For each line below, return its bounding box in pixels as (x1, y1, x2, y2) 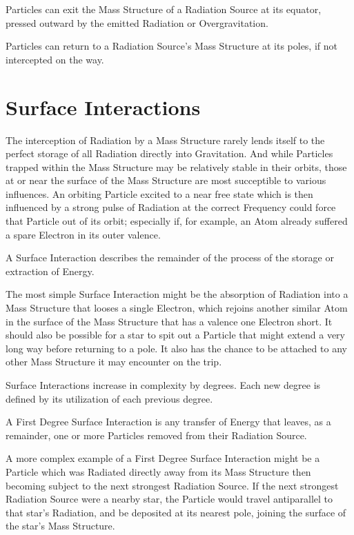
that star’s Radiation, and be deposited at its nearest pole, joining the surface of (6, 505, 346, 519)
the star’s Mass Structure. (6, 518, 115, 533)
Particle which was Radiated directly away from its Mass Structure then (6, 464, 311, 478)
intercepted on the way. (6, 52, 104, 66)
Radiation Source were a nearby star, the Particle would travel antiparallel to (6, 492, 333, 506)
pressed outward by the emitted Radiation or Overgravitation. (6, 15, 268, 30)
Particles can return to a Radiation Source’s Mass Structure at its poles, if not (6, 39, 337, 53)
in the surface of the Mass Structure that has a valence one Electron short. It (6, 314, 333, 328)
